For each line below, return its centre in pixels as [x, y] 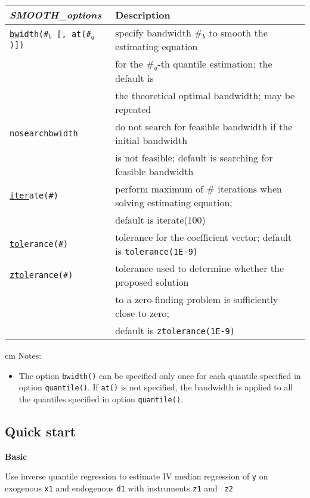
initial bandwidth [151, 140]
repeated [133, 109]
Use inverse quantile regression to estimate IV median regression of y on [137, 476]
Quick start [41, 431]
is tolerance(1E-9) [156, 250]
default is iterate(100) [160, 219]
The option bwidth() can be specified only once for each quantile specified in [160, 375]
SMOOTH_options [56, 15]
